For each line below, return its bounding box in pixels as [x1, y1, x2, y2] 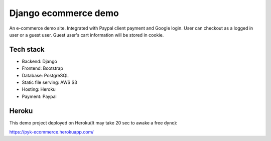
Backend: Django [22, 58, 57, 64]
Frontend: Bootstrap [22, 65, 64, 71]
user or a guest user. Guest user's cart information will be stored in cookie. [9, 32, 164, 38]
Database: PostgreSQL [22, 72, 69, 78]
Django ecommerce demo [9, 8, 119, 19]
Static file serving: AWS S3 [22, 79, 77, 85]
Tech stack [9, 45, 45, 54]
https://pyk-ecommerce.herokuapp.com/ [9, 129, 94, 135]
